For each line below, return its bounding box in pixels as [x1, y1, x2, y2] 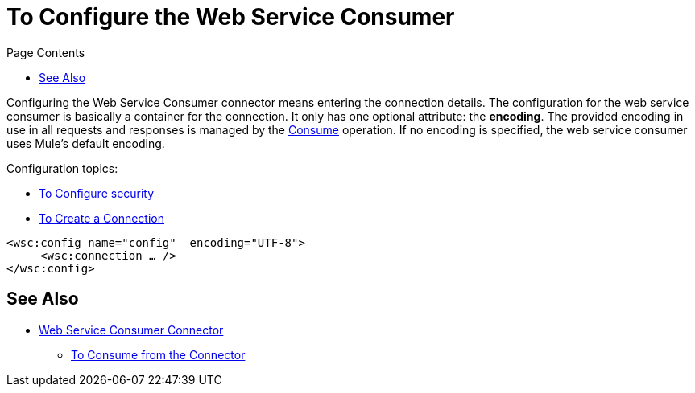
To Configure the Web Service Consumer [6, 3, 455, 31]
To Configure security [39, 186, 155, 200]
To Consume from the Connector [71, 347, 246, 362]
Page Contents [6, 45, 85, 59]
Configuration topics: [6, 161, 118, 175]
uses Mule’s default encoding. [6, 136, 165, 150]
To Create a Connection [39, 211, 165, 225]
